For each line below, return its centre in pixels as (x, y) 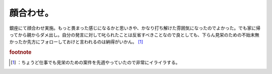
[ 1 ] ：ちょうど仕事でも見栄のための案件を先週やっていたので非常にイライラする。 (95, 62)
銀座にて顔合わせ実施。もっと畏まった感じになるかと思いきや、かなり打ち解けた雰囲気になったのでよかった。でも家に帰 (135, 28)
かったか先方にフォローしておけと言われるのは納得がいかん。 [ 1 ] (76, 42)
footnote (20, 52)
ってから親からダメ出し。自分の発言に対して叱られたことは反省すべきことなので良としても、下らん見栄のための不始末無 (134, 34)
